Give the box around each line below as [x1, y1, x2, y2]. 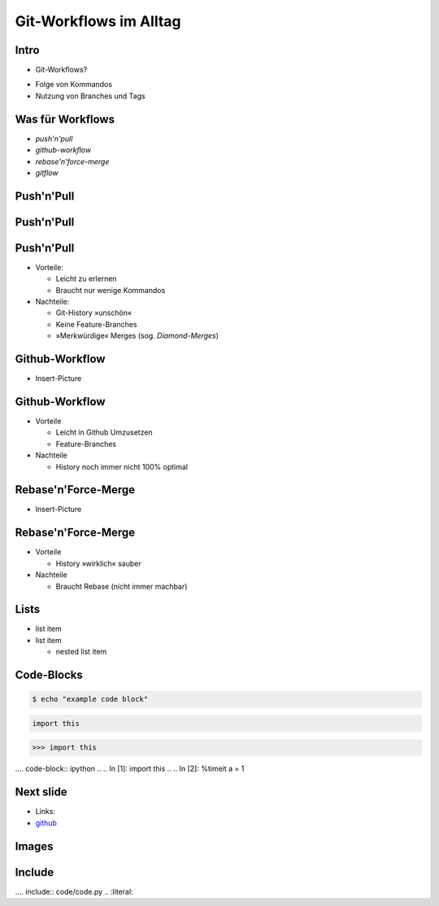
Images [15, 839, 54, 853]
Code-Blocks [15, 668, 83, 682]
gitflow [35, 168, 59, 177]
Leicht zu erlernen [55, 274, 117, 284]
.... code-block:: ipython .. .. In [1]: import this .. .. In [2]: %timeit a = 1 [15, 764, 245, 773]
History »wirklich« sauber [55, 558, 141, 568]
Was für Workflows [15, 112, 115, 126]
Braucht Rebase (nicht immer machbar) [55, 581, 188, 591]
